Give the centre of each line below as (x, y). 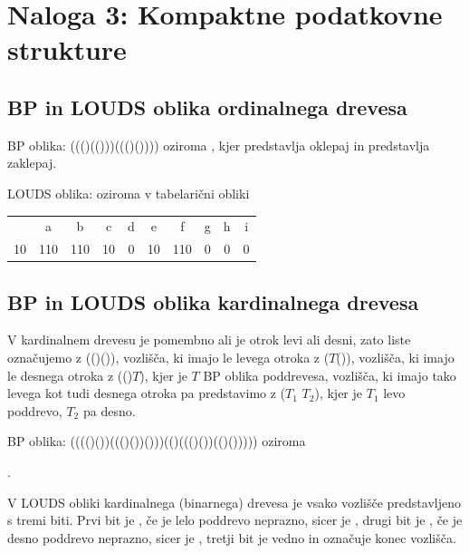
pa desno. (109, 410)
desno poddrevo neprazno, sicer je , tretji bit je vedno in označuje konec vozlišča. (232, 537)
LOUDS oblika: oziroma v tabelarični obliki (129, 193)
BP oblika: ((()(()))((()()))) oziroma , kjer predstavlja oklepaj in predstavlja (219, 145)
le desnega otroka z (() (70, 375)
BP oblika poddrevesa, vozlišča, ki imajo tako (330, 375)
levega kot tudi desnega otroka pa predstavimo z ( (147, 393)
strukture (67, 49)
